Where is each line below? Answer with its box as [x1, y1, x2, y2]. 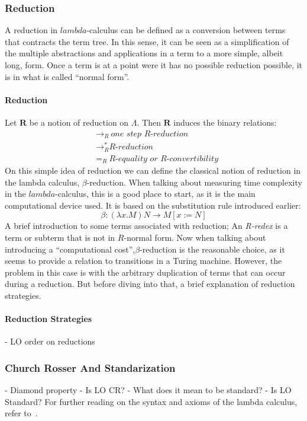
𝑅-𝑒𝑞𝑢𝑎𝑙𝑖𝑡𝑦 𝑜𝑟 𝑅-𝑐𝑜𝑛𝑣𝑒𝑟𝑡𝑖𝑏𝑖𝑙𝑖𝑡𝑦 [109, 154, 218, 163]
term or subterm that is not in [5, 231, 115, 244]
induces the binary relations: [173, 116, 277, 128]
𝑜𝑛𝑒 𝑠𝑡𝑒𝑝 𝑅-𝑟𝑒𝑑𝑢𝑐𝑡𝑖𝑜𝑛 [111, 129, 189, 138]
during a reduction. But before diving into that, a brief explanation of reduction [5, 278, 295, 290]
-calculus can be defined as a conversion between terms [86, 24, 286, 36]
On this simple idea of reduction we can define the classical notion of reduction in [5, 164, 301, 177]
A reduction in [5, 24, 58, 36]
